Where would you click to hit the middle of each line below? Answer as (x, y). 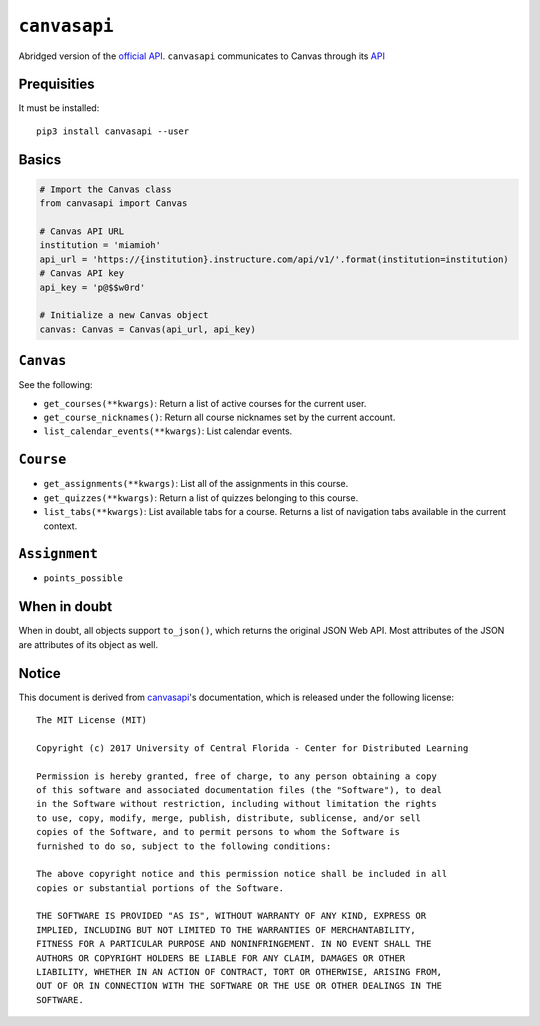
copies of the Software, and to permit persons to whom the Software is (218, 832)
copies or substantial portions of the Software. (160, 888)
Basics (40, 159)
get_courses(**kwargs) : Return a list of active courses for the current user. (205, 403)
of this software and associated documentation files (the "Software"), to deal (239, 789)
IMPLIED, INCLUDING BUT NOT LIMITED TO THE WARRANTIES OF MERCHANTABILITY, (226, 929)
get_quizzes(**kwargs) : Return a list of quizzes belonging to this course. (201, 497)
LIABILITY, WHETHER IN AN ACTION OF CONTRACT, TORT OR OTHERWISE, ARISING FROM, (239, 972)
